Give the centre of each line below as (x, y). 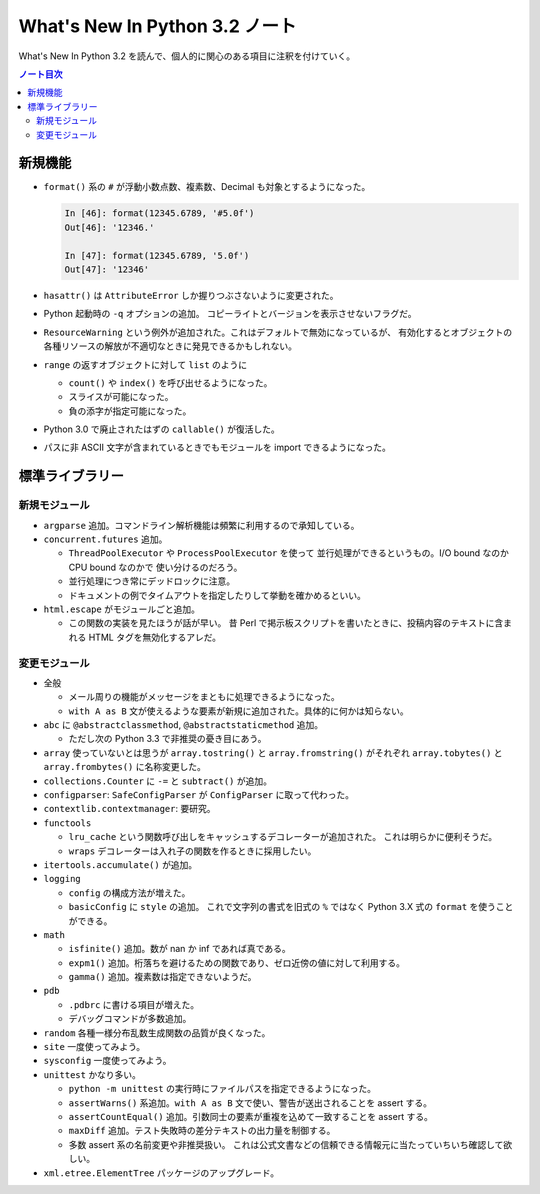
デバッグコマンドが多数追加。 (130, 1019)
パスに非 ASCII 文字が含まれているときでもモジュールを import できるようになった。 (217, 447)
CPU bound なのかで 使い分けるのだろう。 (155, 567)
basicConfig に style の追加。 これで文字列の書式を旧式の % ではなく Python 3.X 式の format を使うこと (291, 907)
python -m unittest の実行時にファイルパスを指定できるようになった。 (222, 1089)
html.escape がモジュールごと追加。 (121, 609)
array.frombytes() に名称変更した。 (125, 767)
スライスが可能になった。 (121, 397)
